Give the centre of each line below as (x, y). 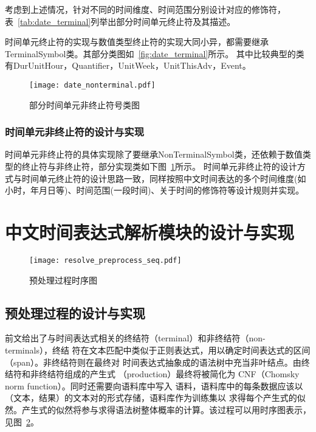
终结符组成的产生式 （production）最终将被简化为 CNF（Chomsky (169, 374)
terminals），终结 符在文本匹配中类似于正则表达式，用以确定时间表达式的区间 (158, 350)
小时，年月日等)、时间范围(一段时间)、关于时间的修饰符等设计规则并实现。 (155, 190)
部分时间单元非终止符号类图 (84, 104)
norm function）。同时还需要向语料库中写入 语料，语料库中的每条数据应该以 (154, 385)
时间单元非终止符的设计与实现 (75, 132)
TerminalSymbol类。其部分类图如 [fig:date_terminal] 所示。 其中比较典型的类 (155, 53)
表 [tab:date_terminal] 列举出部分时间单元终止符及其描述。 (120, 21)
